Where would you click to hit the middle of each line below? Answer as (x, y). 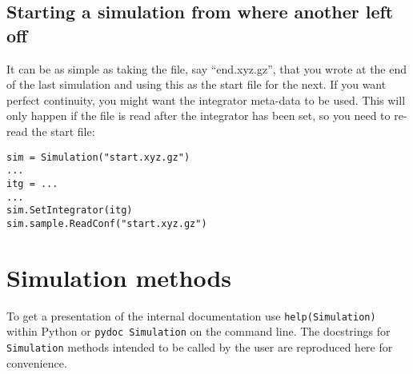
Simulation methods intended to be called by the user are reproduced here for (200, 346)
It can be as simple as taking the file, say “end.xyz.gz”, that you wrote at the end (207, 68)
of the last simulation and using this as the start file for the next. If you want (196, 84)
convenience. (37, 362)
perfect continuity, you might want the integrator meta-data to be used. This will (206, 99)
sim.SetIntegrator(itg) (70, 211)
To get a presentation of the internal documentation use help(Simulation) (191, 315)
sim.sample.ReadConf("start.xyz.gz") (107, 223)
